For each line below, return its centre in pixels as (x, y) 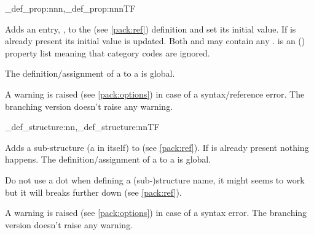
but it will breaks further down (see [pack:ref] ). (93, 192)
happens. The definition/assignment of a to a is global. (108, 159)
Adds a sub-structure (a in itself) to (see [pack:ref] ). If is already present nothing (157, 147)
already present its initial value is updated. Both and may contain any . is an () (155, 41)
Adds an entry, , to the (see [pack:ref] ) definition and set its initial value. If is (151, 29)
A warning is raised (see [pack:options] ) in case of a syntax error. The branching (156, 213)
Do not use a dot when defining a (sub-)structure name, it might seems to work (155, 179)
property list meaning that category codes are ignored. (108, 52)
